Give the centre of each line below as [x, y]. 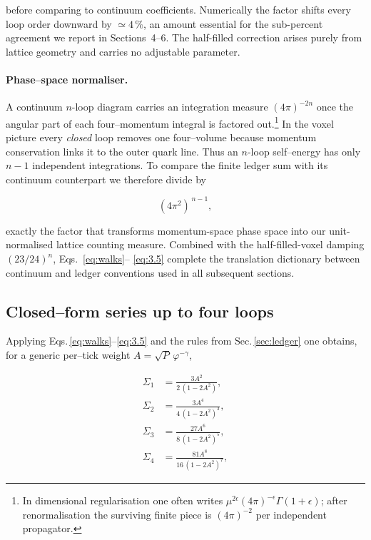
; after [334, 500]
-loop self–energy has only [304, 151]
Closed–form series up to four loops [140, 311]
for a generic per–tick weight [68, 355]
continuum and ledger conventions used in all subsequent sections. [150, 272]
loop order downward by [59, 23]
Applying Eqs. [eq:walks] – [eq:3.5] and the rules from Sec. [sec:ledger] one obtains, [182, 341]
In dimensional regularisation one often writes [123, 500]
